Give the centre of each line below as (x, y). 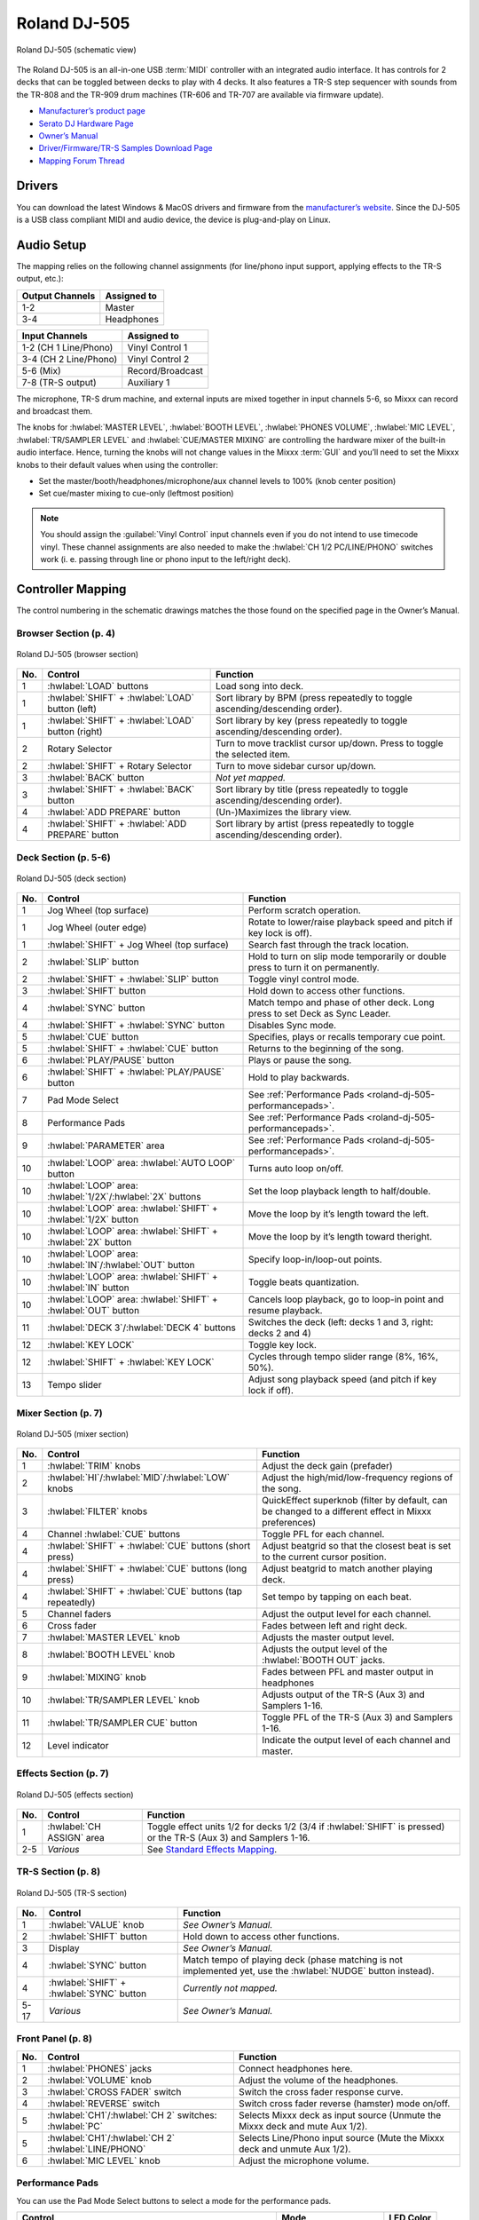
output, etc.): (40, 279)
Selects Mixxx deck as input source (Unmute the (340, 2115)
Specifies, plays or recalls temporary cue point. (347, 1037)
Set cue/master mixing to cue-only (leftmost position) (136, 494)
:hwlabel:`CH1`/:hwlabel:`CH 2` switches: (132, 2115)
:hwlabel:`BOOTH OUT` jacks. (324, 1661)
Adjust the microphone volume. (304, 2161)
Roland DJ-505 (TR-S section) (72, 1892)
